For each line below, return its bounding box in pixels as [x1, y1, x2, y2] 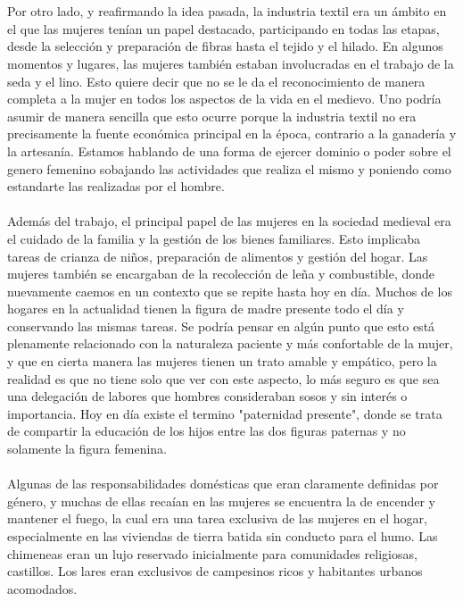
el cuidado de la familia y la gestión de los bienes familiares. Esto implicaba [7, 229, 420, 247]
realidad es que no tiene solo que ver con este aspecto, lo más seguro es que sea [7, 369, 440, 388]
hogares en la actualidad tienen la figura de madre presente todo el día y [7, 299, 404, 318]
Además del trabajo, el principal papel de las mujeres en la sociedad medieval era [7, 212, 451, 230]
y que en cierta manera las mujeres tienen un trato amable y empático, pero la [7, 352, 437, 371]
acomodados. [7, 579, 78, 597]
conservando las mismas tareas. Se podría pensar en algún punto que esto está [7, 316, 435, 335]
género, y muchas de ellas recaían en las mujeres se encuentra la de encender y [7, 491, 435, 510]
